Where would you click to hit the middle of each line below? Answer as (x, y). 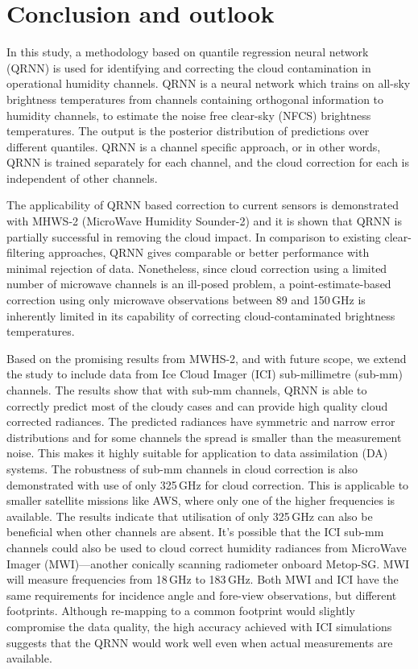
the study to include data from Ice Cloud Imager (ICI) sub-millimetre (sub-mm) (205, 374)
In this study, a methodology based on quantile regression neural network (188, 52)
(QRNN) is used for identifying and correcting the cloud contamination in (189, 67)
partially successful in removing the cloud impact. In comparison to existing (194, 236)
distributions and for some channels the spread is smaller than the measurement (204, 437)
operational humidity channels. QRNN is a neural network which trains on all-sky (209, 83)
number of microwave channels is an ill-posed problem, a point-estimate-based (199, 284)
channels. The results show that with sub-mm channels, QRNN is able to (187, 390)
